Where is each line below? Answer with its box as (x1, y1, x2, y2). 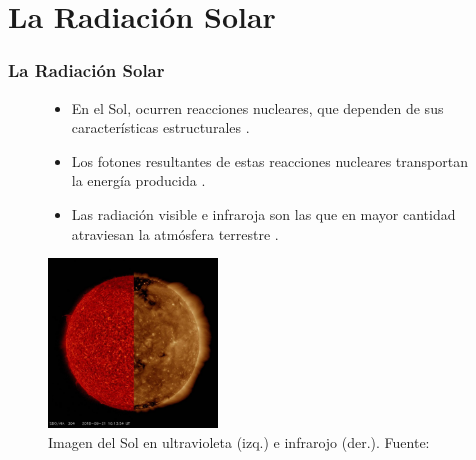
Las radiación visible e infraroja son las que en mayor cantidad (71, 203, 456, 224)
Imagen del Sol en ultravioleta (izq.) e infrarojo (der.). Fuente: (48, 431, 430, 452)
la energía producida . (71, 170, 206, 191)
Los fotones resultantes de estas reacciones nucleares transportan (71, 150, 468, 171)
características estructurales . (71, 117, 250, 138)
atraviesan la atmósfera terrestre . (71, 223, 279, 244)
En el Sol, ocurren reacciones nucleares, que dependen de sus (71, 97, 444, 118)
